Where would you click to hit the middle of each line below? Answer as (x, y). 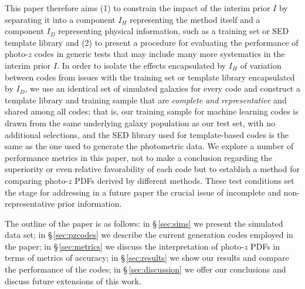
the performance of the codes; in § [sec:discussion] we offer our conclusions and (145, 269)
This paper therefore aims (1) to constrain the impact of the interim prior (138, 8)
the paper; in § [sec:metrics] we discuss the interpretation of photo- (124, 246)
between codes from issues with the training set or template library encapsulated (150, 77)
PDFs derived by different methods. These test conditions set (184, 180)
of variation (261, 65)
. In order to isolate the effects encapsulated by (142, 65)
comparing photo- (37, 180)
